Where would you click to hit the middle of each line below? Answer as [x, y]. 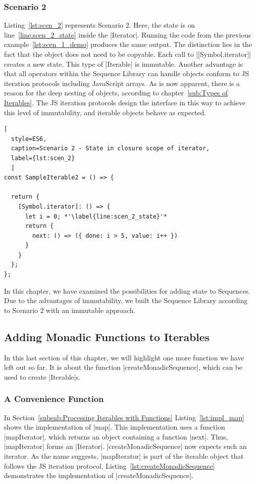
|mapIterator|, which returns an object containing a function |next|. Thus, [116, 436]
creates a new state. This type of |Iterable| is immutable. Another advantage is [124, 64]
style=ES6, [29, 139]
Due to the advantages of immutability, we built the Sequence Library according [126, 300]
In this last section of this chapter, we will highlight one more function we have [124, 357]
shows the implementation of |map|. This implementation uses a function [115, 427]
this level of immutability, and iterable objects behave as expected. [105, 112]
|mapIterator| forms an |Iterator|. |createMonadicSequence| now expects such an [126, 446]
